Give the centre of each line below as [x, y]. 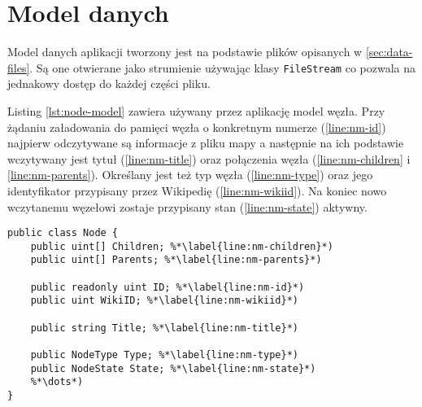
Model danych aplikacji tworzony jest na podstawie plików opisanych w [185, 52]
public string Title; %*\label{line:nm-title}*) [164, 328]
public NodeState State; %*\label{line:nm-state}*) [173, 368]
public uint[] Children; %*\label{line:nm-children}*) [182, 246]
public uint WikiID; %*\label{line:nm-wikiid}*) [164, 301]
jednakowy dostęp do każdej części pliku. [109, 83]
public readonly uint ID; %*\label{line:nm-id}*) [167, 287]
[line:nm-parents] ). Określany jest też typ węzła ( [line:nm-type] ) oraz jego [190, 175]
